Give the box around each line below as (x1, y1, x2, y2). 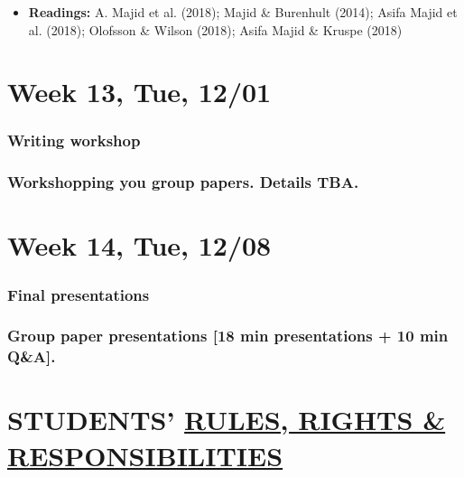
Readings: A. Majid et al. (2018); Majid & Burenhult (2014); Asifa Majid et (28, 3, 458, 21)
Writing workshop (7, 129, 141, 152)
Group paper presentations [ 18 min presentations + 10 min (7, 324, 449, 347)
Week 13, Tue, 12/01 (7, 73, 272, 110)
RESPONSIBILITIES (7, 436, 283, 473)
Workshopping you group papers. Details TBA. (7, 171, 359, 193)
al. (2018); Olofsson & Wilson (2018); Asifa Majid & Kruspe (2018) (28, 20, 403, 39)
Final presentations (7, 283, 150, 305)
